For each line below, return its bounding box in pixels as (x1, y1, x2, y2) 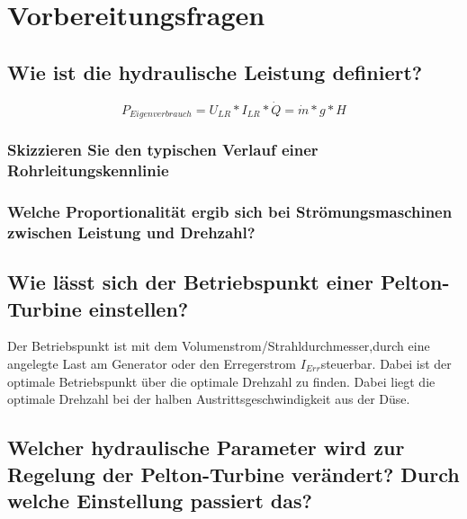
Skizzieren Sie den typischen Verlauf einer (7, 139, 319, 161)
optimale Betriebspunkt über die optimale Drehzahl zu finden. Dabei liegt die (7, 371, 436, 390)
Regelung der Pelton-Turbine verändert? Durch (7, 460, 460, 488)
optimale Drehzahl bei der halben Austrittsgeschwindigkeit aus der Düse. (7, 389, 410, 408)
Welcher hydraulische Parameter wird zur (7, 434, 405, 461)
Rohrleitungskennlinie (7, 159, 169, 182)
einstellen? (88, 294, 189, 322)
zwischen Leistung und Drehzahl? (7, 220, 256, 243)
